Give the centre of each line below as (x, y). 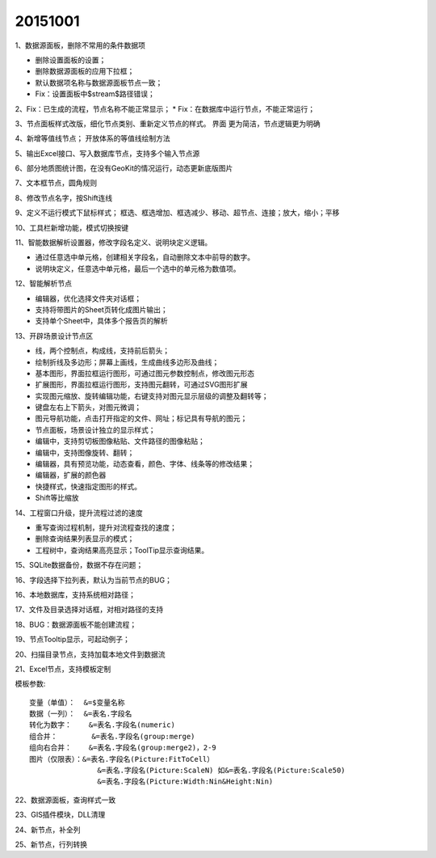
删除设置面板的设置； (71, 60)
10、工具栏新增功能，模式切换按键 (72, 227)
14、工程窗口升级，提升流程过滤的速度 (79, 513)
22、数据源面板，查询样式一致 (65, 800)
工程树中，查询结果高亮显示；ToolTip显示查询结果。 (122, 550)
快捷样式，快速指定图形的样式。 (88, 486)
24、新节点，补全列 (48, 830)
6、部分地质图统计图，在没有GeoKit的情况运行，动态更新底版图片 (124, 168)
